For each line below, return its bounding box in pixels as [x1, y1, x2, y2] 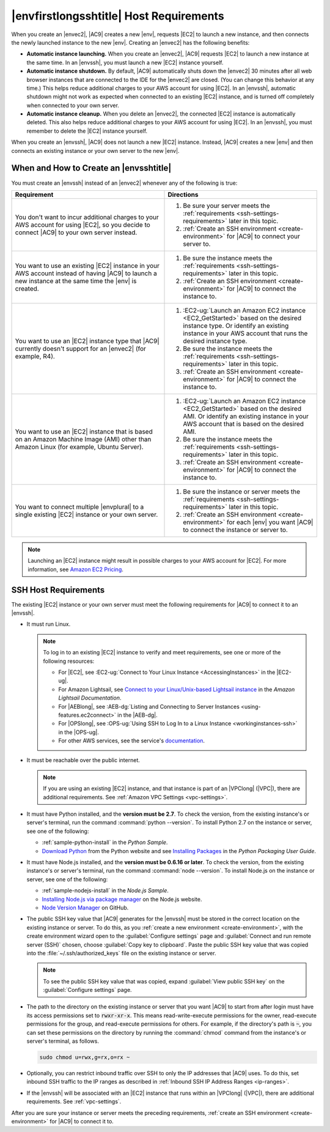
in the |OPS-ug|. [58, 728, 99, 736]
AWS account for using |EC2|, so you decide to [15, 220, 151, 229]
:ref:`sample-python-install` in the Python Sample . [42, 838, 168, 846]
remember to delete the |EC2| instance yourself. [26, 127, 148, 135]
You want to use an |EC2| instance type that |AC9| [15, 336, 160, 345]
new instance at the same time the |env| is [15, 276, 137, 285]
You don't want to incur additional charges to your [15, 213, 159, 221]
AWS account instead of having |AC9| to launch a [15, 269, 157, 278]
